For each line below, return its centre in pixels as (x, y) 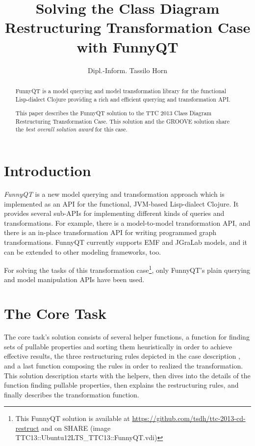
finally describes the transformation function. (72, 394)
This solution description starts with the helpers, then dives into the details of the (127, 375)
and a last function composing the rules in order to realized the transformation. (124, 365)
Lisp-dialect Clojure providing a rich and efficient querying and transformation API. (123, 99)
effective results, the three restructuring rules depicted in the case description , (122, 356)
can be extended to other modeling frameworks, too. (83, 251)
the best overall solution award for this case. (71, 129)
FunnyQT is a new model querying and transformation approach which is (114, 194)
